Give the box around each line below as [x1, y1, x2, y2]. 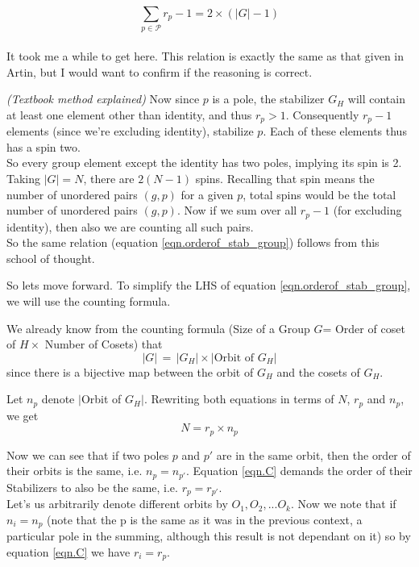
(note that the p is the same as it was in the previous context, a [47, 511, 363, 527]
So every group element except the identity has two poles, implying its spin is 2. [6, 154, 402, 171]
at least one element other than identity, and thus [6, 106, 252, 123]
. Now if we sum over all [176, 202, 297, 219]
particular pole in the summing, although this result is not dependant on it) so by [6, 527, 411, 544]
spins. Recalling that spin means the [195, 169, 375, 186]
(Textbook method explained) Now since [6, 90, 200, 107]
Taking [6, 169, 41, 186]
